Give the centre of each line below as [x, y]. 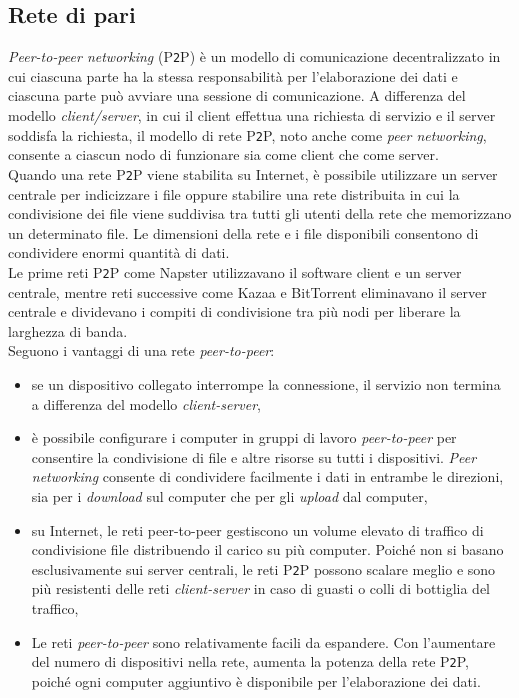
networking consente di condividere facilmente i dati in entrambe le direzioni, [267, 476]
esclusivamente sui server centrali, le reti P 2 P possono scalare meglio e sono [263, 568]
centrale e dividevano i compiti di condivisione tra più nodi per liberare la [234, 311]
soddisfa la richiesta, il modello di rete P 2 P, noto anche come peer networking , [247, 134]
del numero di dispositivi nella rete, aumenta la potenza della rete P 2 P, [250, 661]
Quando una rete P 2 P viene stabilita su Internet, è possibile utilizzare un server [253, 173]
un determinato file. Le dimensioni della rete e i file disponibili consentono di [243, 232]
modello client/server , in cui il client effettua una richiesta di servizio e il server [252, 115]
